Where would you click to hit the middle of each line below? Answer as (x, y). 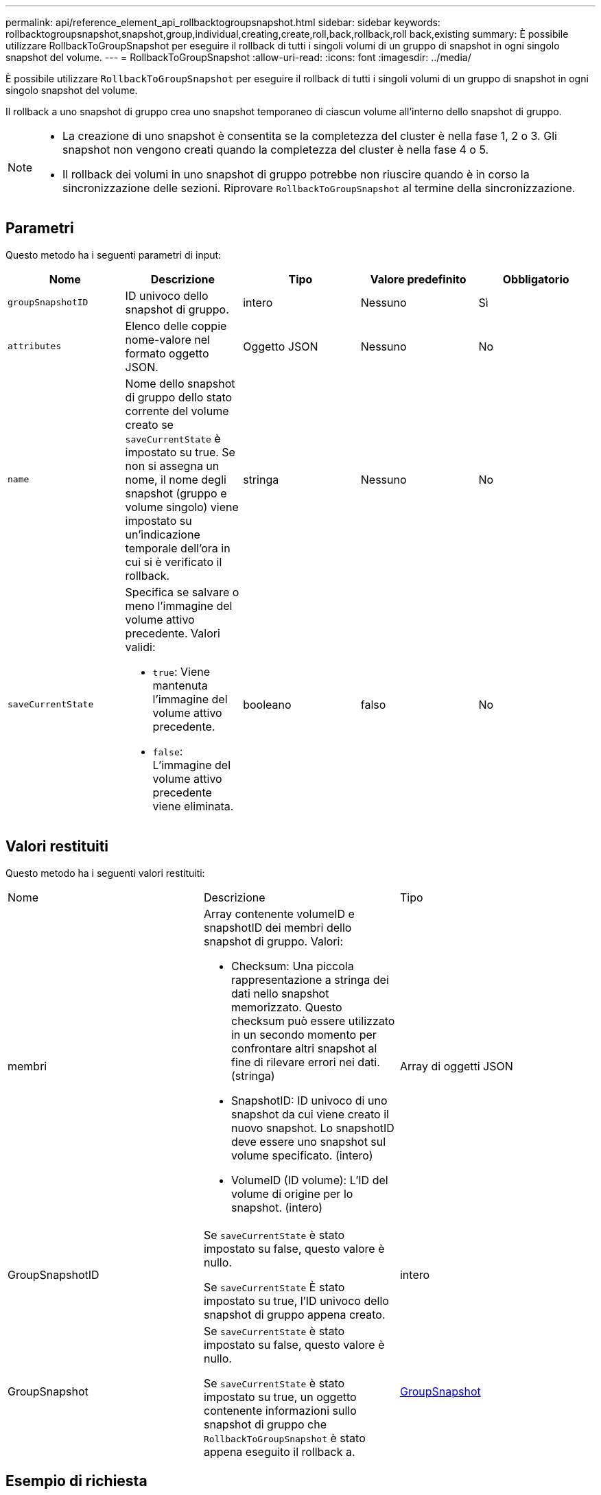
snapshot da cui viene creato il (310, 1114)
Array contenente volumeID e (279, 914)
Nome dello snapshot (180, 383)
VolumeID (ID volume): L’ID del (309, 1180)
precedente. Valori (173, 633)
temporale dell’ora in (178, 548)
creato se (149, 424)
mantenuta (180, 685)
